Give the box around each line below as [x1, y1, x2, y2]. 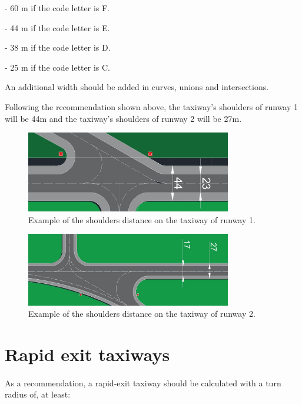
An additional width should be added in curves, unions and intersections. [5, 81, 269, 93]
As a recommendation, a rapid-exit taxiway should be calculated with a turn [5, 376, 281, 389]
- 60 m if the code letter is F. [5, 2, 109, 14]
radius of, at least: [5, 388, 71, 400]
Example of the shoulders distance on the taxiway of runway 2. [28, 307, 255, 320]
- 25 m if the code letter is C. [5, 61, 110, 73]
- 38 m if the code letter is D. [5, 41, 111, 54]
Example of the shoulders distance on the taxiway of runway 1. [28, 213, 255, 226]
